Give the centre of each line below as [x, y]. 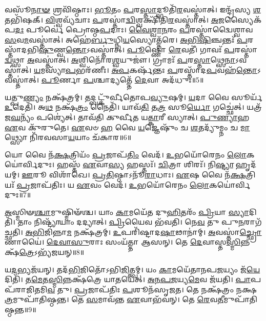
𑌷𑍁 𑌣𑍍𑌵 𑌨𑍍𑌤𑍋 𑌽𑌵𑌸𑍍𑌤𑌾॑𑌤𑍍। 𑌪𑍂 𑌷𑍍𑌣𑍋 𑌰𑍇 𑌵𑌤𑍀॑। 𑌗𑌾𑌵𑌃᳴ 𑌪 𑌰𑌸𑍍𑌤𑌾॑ [148, 49]
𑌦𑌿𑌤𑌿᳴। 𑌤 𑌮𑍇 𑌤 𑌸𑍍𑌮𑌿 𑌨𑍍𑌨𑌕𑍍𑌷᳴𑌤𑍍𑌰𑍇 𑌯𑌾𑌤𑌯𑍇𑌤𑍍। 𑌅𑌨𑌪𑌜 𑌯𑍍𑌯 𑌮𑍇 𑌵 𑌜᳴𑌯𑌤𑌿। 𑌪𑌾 [128, 279]
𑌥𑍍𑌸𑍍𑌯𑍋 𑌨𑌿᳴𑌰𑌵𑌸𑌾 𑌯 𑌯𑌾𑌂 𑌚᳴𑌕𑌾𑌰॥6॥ [68, 137]
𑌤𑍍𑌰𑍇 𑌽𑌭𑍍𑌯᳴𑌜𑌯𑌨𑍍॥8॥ [52, 252]
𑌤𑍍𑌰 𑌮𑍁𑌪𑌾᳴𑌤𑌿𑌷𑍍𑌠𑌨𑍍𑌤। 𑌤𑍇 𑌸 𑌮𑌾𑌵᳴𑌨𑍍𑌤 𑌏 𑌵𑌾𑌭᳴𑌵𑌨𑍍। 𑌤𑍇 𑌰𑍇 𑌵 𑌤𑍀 [114, 299]
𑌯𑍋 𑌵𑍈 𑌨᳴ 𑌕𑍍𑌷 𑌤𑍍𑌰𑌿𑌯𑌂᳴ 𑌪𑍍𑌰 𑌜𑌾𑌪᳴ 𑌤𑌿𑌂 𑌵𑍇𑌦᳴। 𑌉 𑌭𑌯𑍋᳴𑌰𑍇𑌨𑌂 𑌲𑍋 [126, 154]
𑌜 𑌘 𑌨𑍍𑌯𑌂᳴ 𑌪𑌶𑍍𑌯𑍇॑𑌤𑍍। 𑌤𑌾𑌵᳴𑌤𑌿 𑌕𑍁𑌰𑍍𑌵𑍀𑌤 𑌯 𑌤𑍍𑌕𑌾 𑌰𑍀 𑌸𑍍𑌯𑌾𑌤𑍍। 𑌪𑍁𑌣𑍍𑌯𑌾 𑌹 [127, 117]
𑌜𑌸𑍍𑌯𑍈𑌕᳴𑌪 [240, 19]
